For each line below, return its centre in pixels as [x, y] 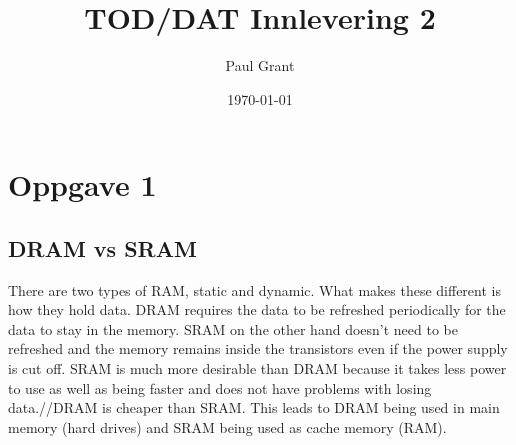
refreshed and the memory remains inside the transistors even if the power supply [258, 348]
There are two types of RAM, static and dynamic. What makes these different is [254, 289]
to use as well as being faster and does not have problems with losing [220, 387]
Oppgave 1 [82, 184]
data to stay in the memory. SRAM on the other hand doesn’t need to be [233, 328]
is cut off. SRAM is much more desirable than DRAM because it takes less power [257, 368]
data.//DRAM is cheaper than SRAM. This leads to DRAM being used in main [254, 407]
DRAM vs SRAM [102, 247]
